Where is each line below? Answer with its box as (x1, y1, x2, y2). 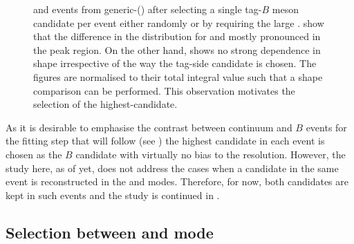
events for (306, 120, 347, 134)
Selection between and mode (6, 221, 214, 243)
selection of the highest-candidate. (33, 97, 178, 111)
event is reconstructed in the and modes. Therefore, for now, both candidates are (6, 174, 348, 189)
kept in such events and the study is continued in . (6, 187, 220, 202)
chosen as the (6, 147, 62, 161)
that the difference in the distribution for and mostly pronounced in (33, 29, 321, 44)
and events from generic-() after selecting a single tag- (33, 2, 262, 16)
